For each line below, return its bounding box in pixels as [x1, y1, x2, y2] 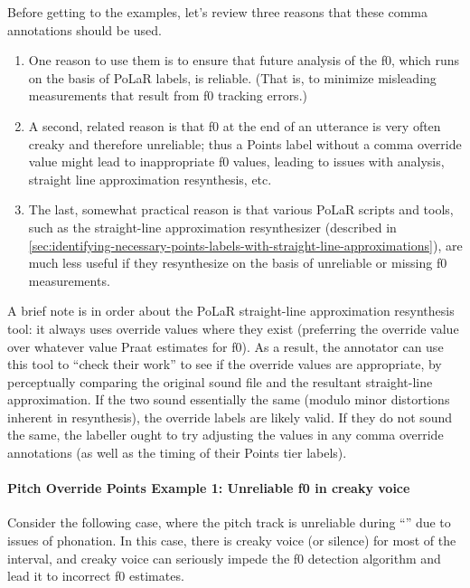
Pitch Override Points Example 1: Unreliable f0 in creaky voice [7, 479, 410, 498]
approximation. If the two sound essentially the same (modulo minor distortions [7, 390, 450, 409]
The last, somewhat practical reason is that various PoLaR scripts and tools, [28, 200, 454, 219]
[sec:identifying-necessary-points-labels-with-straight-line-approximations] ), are [28, 235, 463, 254]
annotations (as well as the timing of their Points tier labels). [7, 443, 347, 462]
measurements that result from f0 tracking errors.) [28, 86, 307, 105]
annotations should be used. [7, 20, 162, 39]
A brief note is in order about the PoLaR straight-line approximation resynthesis [7, 301, 455, 320]
